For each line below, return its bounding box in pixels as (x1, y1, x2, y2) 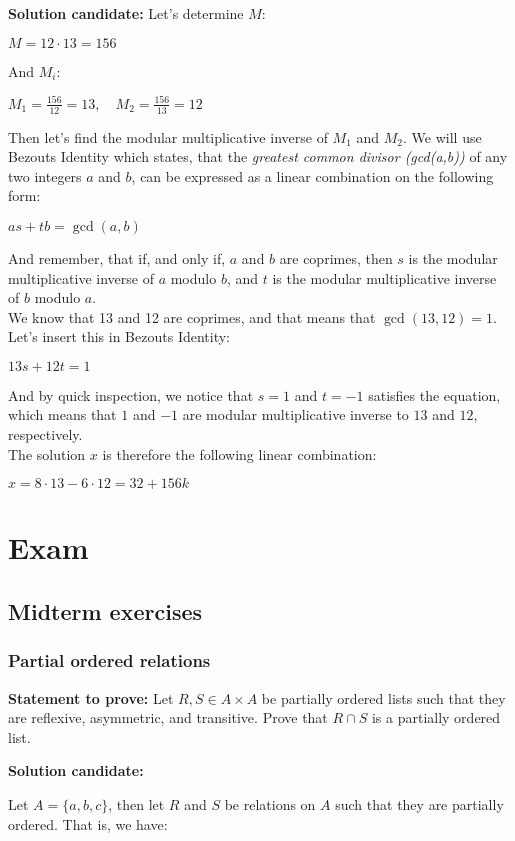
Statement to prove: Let (8, 687, 174, 708)
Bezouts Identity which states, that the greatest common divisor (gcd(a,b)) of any (8, 146, 508, 167)
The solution (8, 443, 86, 464)
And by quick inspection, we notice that (8, 384, 254, 405)
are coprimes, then (279, 247, 393, 268)
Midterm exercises (8, 596, 203, 627)
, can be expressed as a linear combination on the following (131, 165, 494, 186)
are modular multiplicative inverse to (182, 404, 409, 425)
